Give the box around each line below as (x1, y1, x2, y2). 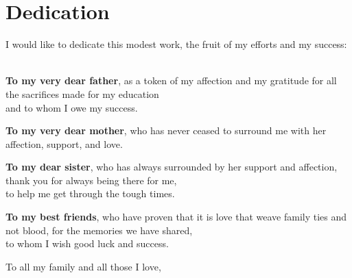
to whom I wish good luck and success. (5, 236, 169, 251)
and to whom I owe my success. (5, 100, 138, 114)
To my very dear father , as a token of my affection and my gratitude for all (5, 73, 337, 88)
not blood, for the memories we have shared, (5, 223, 193, 237)
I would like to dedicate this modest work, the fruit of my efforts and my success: (5, 37, 347, 51)
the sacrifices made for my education (5, 86, 159, 101)
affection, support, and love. (5, 136, 123, 151)
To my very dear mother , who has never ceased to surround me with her (5, 123, 327, 138)
